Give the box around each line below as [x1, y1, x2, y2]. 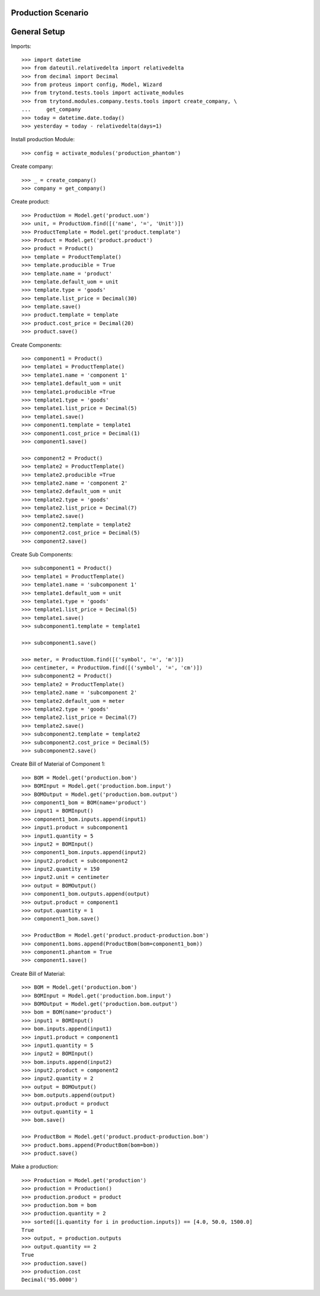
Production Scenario [11, 8, 89, 18]
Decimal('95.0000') [21, 1276, 78, 1284]
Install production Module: [11, 136, 75, 143]
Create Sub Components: [11, 551, 73, 558]
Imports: [11, 42, 32, 50]
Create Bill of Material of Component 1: [11, 760, 106, 768]
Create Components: [11, 341, 62, 348]
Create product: [11, 198, 50, 205]
